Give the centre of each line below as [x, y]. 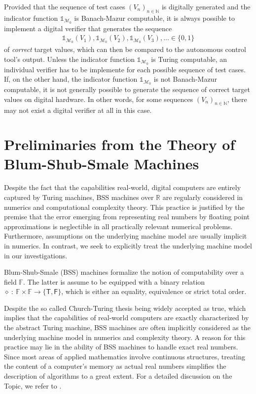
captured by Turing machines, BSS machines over [79, 197]
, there [237, 99]
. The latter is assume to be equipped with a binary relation [114, 281]
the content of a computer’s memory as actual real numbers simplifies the [115, 366]
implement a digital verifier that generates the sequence [88, 28]
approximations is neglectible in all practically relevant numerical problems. [118, 226]
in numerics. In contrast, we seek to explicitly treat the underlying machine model [128, 245]
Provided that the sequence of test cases [65, 6]
